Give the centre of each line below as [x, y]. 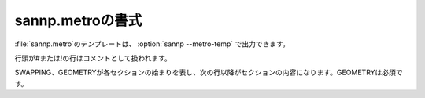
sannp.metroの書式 [78, 20]
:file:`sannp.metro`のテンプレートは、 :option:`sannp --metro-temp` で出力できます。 [152, 44]
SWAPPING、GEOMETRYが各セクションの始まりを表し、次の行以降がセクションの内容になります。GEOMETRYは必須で [209, 73]
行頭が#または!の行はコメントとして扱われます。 [93, 58]
